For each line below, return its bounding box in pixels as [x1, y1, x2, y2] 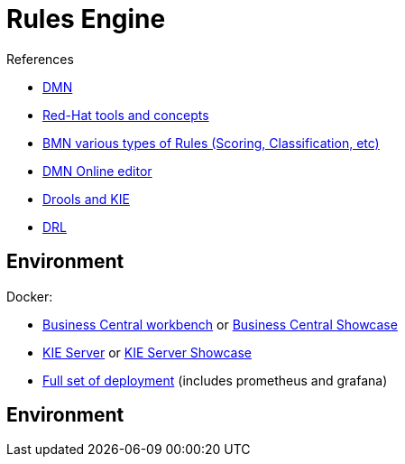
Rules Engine [6, 4, 166, 34]
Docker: [6, 288, 53, 304]
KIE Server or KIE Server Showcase [42, 344, 253, 360]
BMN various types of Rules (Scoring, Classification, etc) [42, 135, 380, 151]
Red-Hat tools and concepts [42, 107, 209, 123]
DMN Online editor [42, 162, 152, 179]
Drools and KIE [42, 190, 130, 207]
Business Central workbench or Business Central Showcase [42, 316, 398, 332]
